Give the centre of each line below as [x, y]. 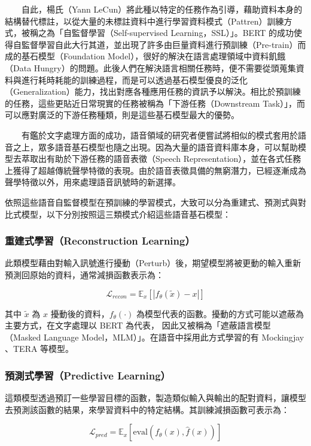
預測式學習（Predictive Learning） [88, 375]
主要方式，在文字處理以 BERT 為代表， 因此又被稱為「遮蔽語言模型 [138, 325]
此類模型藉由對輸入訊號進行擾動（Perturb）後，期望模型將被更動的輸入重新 [153, 263]
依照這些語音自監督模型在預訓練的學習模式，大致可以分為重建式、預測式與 [151, 202]
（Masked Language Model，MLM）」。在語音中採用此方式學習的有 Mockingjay [155, 337]
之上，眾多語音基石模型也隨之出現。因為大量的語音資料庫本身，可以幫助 [155, 147]
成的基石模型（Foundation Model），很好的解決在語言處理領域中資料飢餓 [145, 56]
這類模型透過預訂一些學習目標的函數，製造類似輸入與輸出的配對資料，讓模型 [155, 398]
